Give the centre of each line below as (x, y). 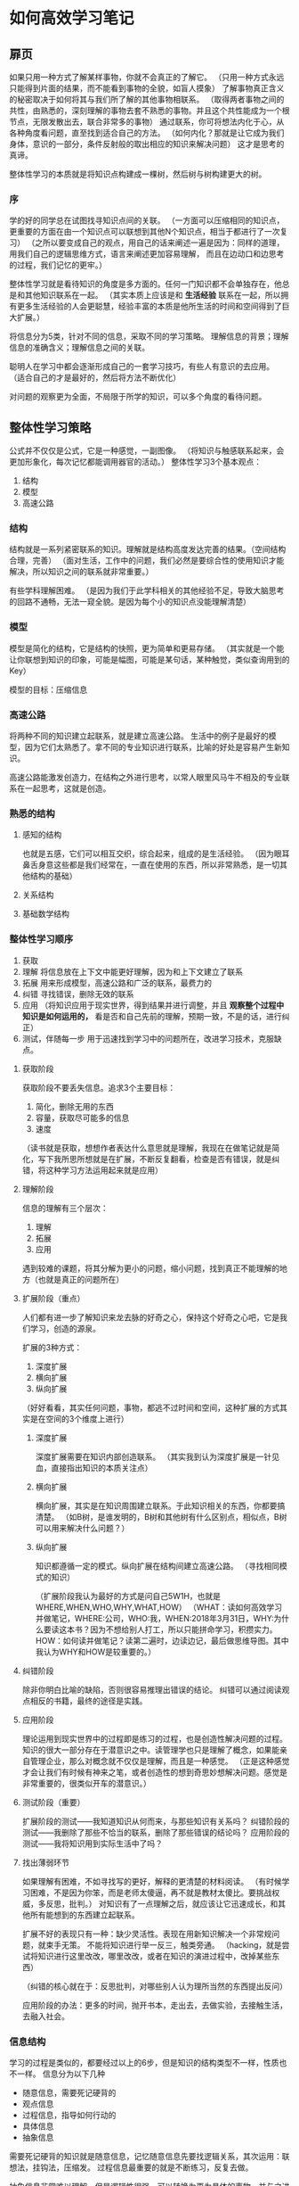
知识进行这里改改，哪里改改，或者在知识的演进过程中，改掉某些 (155, 1956)
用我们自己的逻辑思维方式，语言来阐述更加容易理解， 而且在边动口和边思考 (147, 254)
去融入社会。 (45, 2016)
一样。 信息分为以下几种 (61, 2074)
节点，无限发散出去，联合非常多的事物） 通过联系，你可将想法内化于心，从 (147, 122)
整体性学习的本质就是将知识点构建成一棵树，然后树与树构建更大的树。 (138, 174)
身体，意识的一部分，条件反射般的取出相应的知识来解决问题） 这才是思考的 (147, 144)
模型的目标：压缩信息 (48, 689)
